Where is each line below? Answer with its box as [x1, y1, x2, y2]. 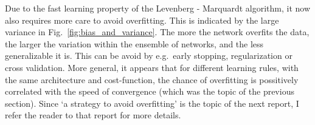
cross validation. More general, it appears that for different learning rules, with [5, 61, 299, 73]
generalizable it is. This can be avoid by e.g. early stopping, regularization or [5, 49, 292, 62]
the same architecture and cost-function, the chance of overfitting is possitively [5, 73, 299, 86]
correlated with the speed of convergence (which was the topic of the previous [5, 85, 294, 98]
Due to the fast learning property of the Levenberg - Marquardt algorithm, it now [5, 2, 311, 14]
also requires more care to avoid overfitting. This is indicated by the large [5, 13, 279, 26]
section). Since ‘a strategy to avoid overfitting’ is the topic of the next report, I [5, 96, 299, 109]
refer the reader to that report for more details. [5, 109, 181, 121]
